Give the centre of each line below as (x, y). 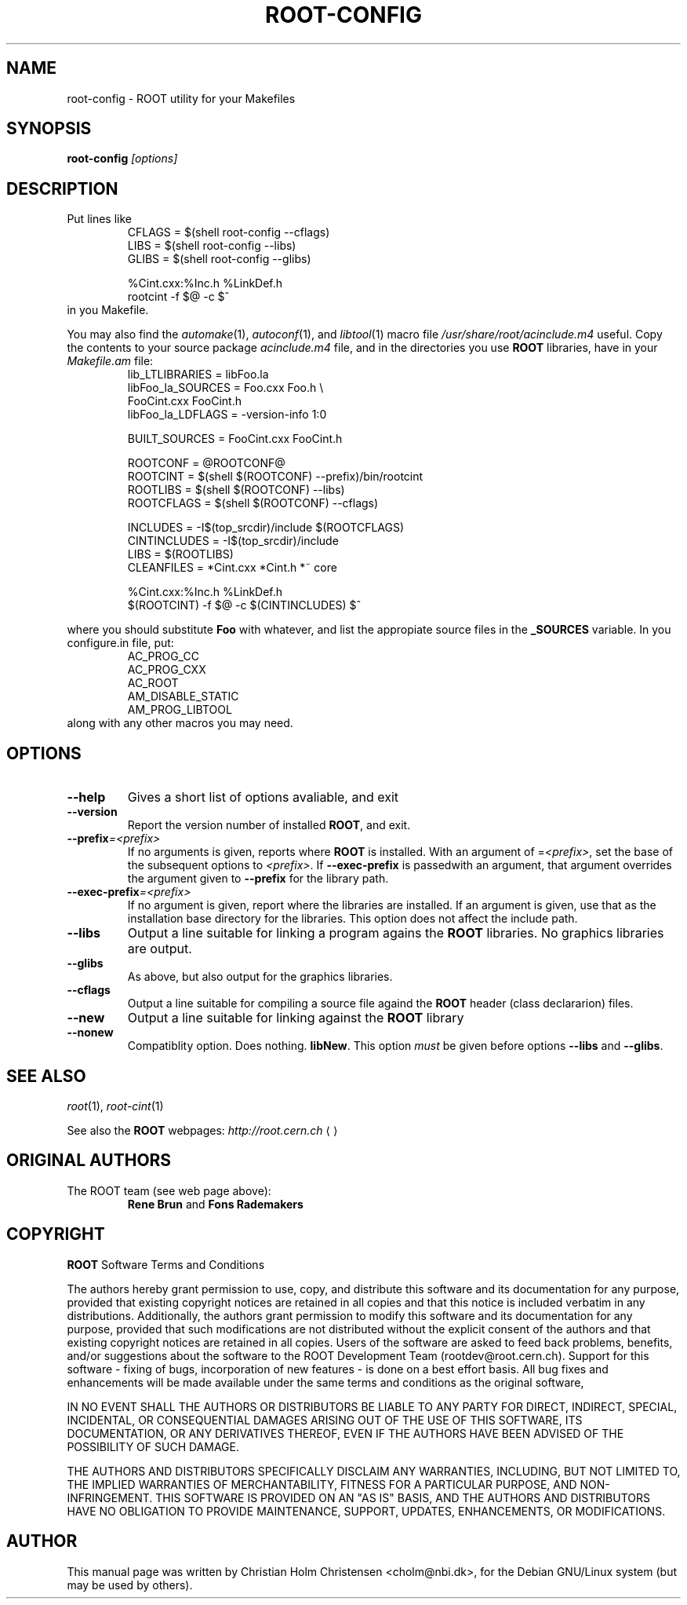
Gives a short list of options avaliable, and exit (263, 797)
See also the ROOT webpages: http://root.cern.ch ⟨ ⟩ (202, 1130)
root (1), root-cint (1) (115, 1106)
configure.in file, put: (120, 643)
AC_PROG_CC (163, 656)
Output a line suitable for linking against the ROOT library (296, 1018)
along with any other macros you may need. (180, 723)
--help (86, 797)
